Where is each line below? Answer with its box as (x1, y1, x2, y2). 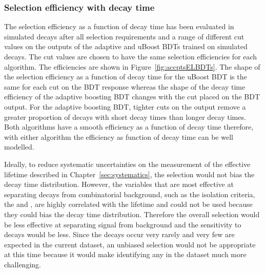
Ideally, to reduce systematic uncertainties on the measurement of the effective (4, 158, 251, 169)
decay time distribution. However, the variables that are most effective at (4, 179, 234, 190)
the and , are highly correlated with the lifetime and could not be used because (4, 199, 253, 209)
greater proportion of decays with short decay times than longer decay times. (4, 111, 246, 122)
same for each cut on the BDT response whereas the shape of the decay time (4, 81, 246, 92)
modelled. (4, 141, 34, 152)
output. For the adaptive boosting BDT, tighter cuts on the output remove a (4, 101, 246, 112)
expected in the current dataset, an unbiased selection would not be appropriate (4, 239, 256, 249)
